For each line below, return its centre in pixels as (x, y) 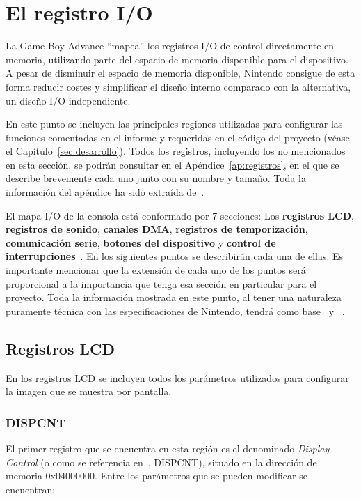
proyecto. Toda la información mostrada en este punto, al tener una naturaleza (174, 297)
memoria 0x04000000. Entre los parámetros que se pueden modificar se (157, 476)
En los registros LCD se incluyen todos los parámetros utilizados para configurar (177, 377)
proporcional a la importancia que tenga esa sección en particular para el (161, 283)
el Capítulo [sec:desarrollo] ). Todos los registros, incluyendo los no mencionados (176, 151)
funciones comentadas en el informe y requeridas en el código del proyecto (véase (178, 137)
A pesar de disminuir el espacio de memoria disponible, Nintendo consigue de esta (180, 73)
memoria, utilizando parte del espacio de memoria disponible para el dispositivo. (177, 59)
